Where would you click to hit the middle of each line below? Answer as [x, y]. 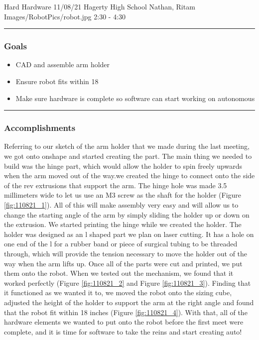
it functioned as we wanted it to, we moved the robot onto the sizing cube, [118, 292]
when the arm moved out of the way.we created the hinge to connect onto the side [129, 175]
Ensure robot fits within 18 [57, 81]
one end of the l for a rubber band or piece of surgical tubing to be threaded [121, 244]
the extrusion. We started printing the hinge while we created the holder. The [123, 224]
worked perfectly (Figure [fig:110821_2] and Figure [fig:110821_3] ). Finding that [128, 283]
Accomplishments [40, 128]
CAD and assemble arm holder [63, 64]
